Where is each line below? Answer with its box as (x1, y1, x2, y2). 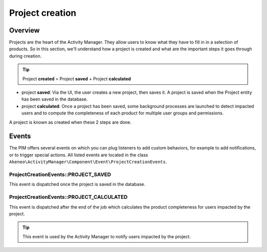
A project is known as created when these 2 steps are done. (9, 119, 132, 125)
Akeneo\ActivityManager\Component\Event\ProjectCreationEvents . (9, 159, 167, 165)
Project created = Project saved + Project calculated (22, 75, 131, 81)
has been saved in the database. (21, 96, 88, 102)
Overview (9, 26, 40, 35)
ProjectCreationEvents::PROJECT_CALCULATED (9, 194, 128, 201)
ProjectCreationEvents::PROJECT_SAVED (9, 171, 111, 178)
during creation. (9, 53, 42, 59)
